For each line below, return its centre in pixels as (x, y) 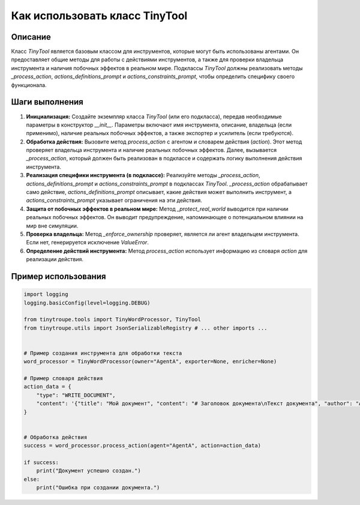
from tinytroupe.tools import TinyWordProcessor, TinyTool (112, 319)
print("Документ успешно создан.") (88, 471)
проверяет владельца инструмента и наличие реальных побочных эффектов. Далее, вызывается (151, 150)
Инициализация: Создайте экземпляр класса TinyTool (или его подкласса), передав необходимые (154, 116)
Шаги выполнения (47, 102)
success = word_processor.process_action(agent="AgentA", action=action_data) (142, 446)
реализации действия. (55, 259)
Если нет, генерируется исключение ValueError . (88, 243)
